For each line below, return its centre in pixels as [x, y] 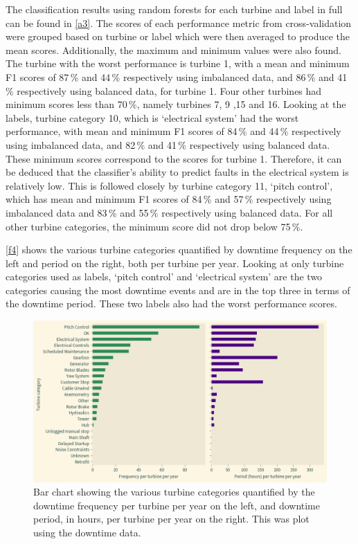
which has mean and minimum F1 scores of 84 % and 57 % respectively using [169, 199]
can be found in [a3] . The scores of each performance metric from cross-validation [179, 22]
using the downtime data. [87, 532]
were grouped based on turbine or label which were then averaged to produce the [178, 36]
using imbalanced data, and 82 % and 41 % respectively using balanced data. [168, 144]
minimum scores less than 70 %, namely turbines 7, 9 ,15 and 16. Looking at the [176, 104]
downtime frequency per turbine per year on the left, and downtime [177, 505]
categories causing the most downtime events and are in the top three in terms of [178, 290]
